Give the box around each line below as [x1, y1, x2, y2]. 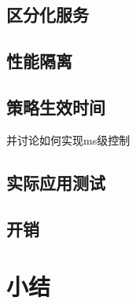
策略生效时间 [6, 94, 105, 119]
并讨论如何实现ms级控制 [6, 131, 130, 148]
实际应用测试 [6, 170, 105, 194]
